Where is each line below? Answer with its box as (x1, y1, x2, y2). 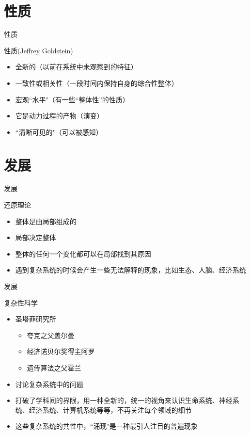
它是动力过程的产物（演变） (15, 111, 104, 121)
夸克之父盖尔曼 (27, 330, 75, 340)
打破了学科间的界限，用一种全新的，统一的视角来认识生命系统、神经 (15, 395, 233, 405)
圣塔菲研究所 (15, 314, 56, 324)
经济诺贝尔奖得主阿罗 (27, 346, 95, 356)
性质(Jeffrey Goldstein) (4, 45, 73, 55)
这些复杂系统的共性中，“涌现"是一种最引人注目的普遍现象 (15, 421, 198, 431)
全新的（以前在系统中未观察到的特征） (15, 62, 138, 72)
